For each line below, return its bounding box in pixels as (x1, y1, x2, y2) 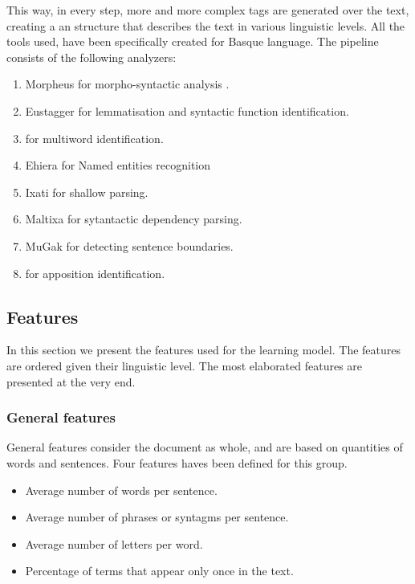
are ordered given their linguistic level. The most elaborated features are (6, 357, 363, 374)
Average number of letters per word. (25, 535, 203, 552)
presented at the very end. (6, 373, 136, 390)
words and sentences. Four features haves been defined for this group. (6, 454, 348, 471)
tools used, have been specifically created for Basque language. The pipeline (6, 33, 379, 50)
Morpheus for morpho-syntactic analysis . (25, 76, 230, 92)
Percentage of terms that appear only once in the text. (25, 562, 294, 579)
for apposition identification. (25, 264, 165, 281)
